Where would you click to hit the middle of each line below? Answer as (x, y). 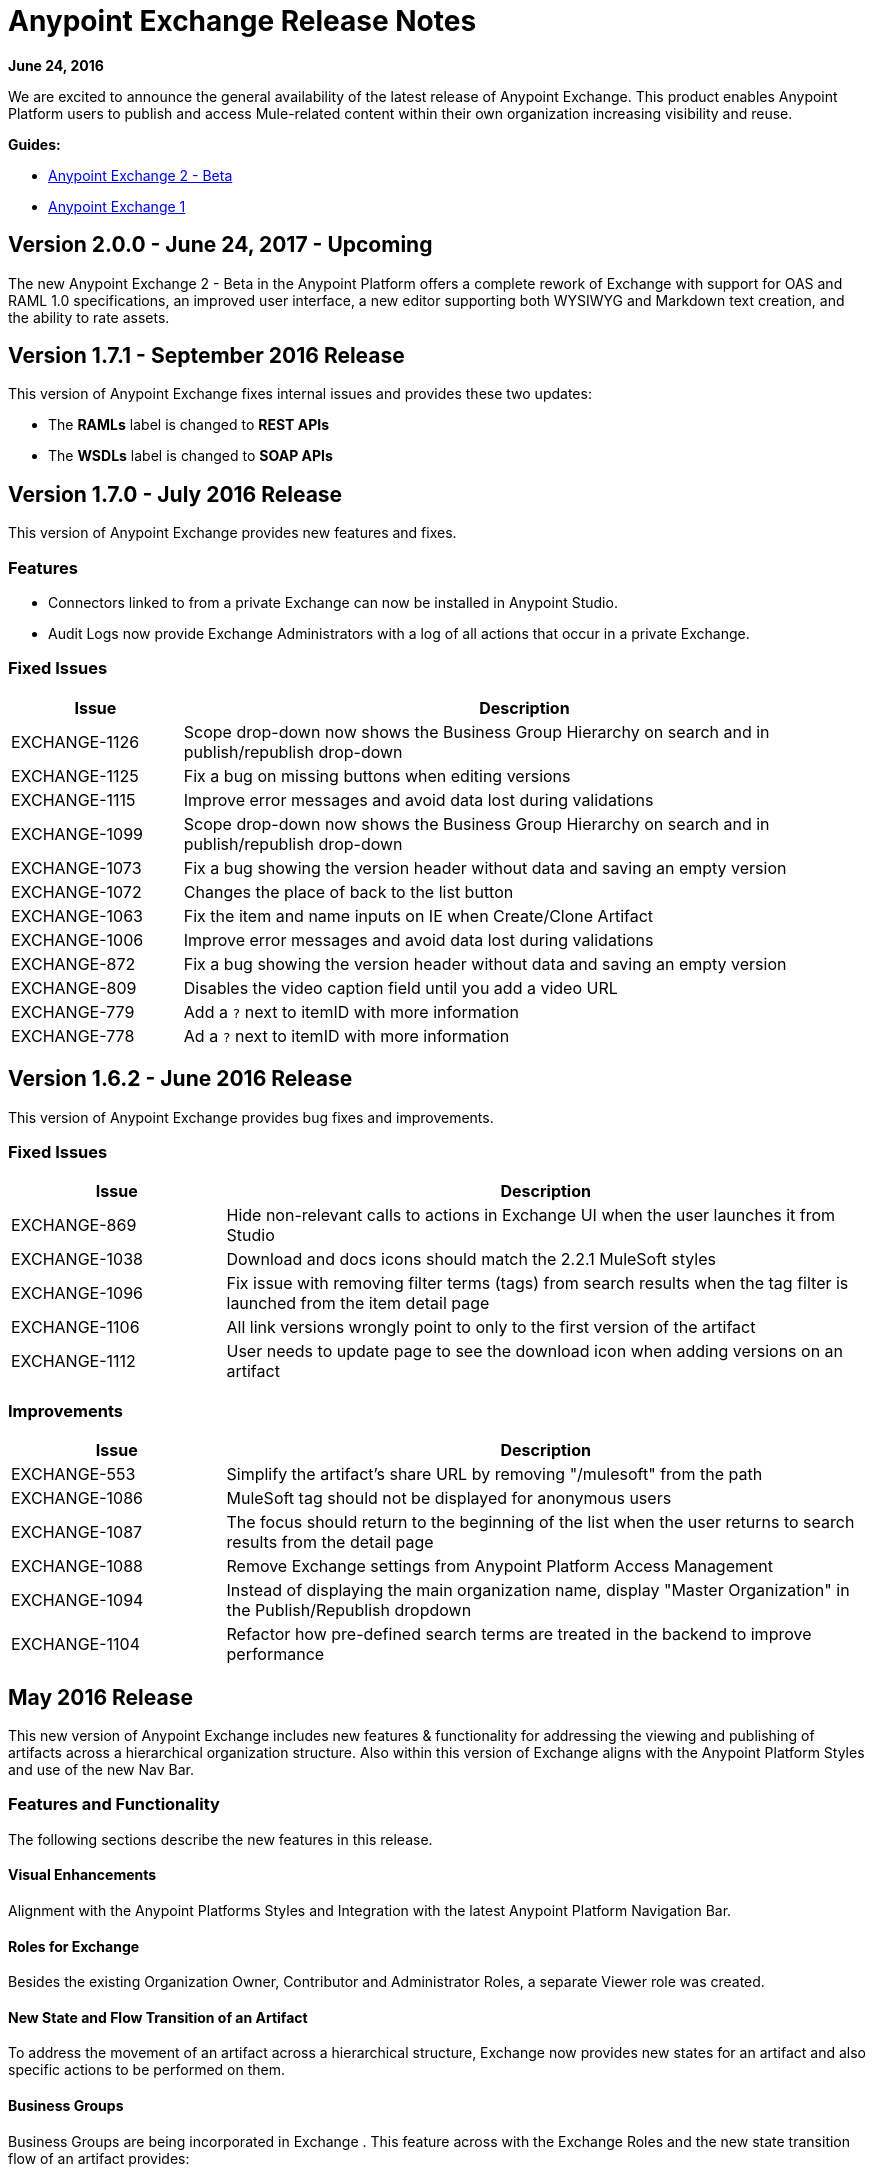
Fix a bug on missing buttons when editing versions (377, 775)
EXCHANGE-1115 (73, 799)
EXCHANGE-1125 (75, 775)
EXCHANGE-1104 (76, 1644)
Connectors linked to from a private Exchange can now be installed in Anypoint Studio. (333, 603)
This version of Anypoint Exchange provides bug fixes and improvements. (251, 1117)
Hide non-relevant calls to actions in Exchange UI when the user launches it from (531, 1215)
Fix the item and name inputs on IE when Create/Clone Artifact (418, 915)
